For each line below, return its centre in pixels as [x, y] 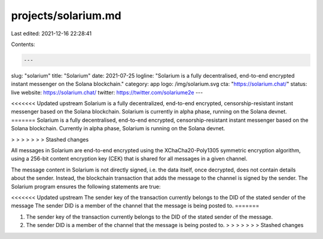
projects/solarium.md [66, 16]
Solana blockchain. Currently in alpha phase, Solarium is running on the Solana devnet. [118, 128]
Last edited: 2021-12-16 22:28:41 [51, 33]
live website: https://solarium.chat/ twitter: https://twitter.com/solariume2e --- [107, 92]
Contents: [23, 44]
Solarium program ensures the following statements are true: [86, 186]
